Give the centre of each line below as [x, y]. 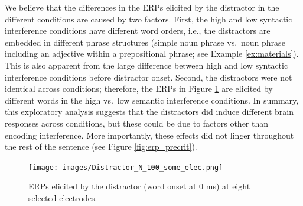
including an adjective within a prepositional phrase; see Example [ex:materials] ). [152, 54]
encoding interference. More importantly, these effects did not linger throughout [149, 135]
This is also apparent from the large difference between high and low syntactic [146, 65]
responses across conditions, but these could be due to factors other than [137, 123]
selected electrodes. [63, 197]
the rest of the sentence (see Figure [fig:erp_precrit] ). [101, 147]
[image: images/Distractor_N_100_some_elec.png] [126, 167]
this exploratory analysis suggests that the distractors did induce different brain [149, 112]
